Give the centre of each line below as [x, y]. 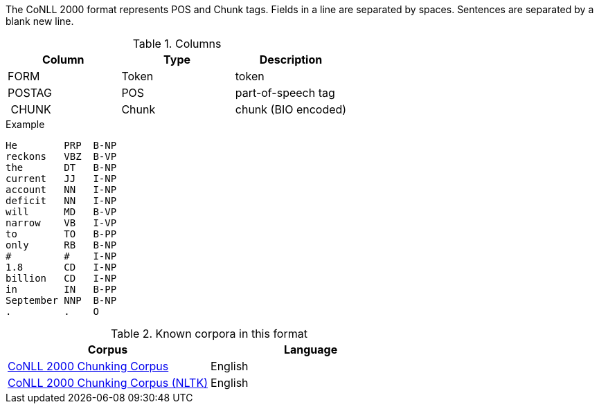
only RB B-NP [61, 245]
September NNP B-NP [61, 300]
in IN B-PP [61, 289]
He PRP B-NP [61, 145]
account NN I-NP [61, 190]
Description [291, 60]
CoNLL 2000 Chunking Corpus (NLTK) [108, 383]
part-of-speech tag [285, 93]
